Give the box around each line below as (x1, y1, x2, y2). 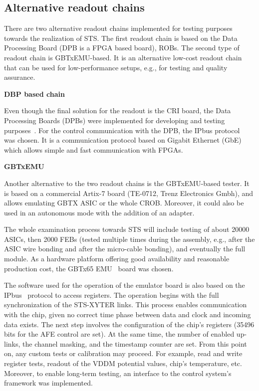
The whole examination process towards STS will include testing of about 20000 (4, 224, 250, 234)
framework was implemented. (4, 378, 93, 388)
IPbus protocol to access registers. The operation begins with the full (4, 289, 219, 300)
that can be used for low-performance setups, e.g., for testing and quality (4, 62, 228, 72)
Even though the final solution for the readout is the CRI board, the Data (4, 105, 231, 116)
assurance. (4, 72, 35, 82)
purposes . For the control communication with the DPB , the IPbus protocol (4, 125, 240, 135)
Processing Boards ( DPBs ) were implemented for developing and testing (4, 115, 225, 125)
